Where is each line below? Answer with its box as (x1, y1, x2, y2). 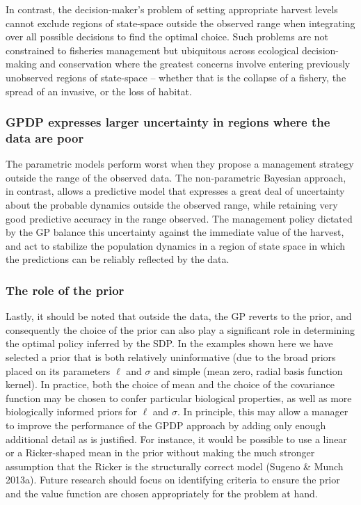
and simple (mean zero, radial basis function (154, 363, 343, 378)
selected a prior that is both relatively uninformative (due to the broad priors (6, 350, 336, 364)
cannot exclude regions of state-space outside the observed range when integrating (6, 15, 355, 30)
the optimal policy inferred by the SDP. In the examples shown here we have (6, 336, 333, 351)
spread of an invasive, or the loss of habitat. (6, 83, 192, 98)
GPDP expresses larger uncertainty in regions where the (6, 113, 330, 131)
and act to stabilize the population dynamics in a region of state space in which (6, 238, 346, 252)
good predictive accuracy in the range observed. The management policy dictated (6, 211, 353, 225)
